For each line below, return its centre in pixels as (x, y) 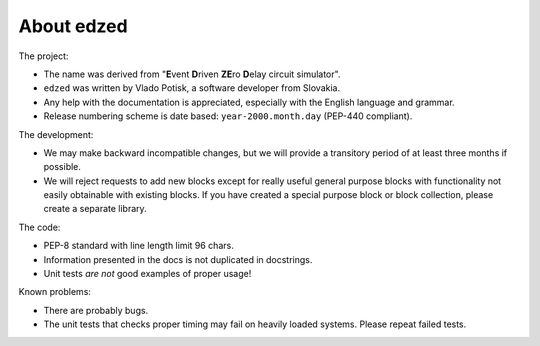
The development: (56, 134)
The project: (43, 56)
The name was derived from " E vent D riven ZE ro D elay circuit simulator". (192, 74)
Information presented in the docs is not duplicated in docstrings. (178, 259)
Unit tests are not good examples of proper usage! (147, 274)
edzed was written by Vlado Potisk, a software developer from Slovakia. (191, 88)
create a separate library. (95, 209)
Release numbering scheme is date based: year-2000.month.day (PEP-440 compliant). (228, 116)
